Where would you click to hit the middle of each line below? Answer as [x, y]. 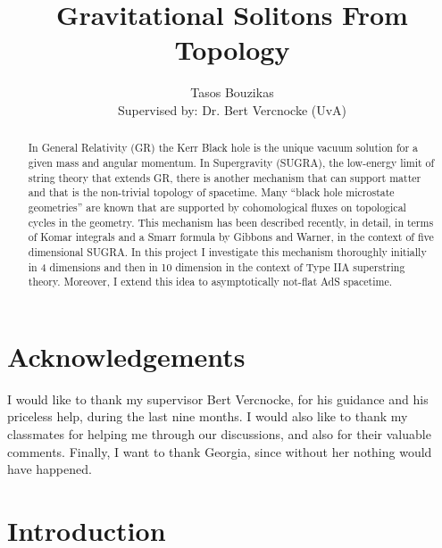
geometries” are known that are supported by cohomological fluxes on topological [217, 207]
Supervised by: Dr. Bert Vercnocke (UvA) [232, 109]
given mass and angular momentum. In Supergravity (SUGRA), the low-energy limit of [231, 162]
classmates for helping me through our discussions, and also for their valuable [219, 433]
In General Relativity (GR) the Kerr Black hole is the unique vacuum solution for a [223, 148]
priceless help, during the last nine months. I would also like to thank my [208, 416]
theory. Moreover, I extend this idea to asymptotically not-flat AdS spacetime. [210, 282]
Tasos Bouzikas [232, 92]
